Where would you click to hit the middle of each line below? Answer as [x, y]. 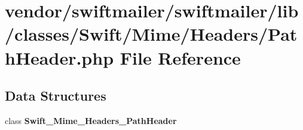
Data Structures [56, 96]
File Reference [180, 57]
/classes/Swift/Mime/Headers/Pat [151, 34]
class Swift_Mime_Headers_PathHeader [91, 120]
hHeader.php [59, 57]
